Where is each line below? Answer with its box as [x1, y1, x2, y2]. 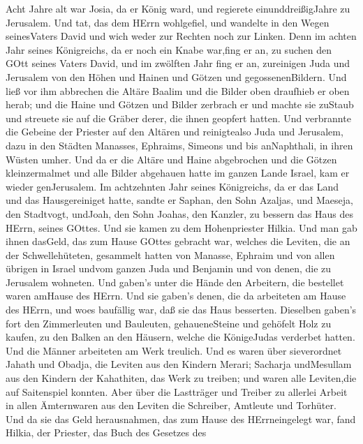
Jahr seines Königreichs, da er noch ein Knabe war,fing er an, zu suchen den [6, 42, 332, 57]
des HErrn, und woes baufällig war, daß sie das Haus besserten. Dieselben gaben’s [6, 302, 357, 317]
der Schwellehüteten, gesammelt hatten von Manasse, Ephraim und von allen [6, 247, 335, 262]
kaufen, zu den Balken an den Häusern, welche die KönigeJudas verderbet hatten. [6, 330, 355, 344]
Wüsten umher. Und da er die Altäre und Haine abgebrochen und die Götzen [6, 151, 337, 166]
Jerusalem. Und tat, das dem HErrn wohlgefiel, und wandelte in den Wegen [6, 15, 329, 29]
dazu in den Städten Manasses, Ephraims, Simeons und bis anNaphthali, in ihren [6, 138, 353, 152]
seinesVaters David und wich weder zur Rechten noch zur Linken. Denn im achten [6, 29, 357, 43]
